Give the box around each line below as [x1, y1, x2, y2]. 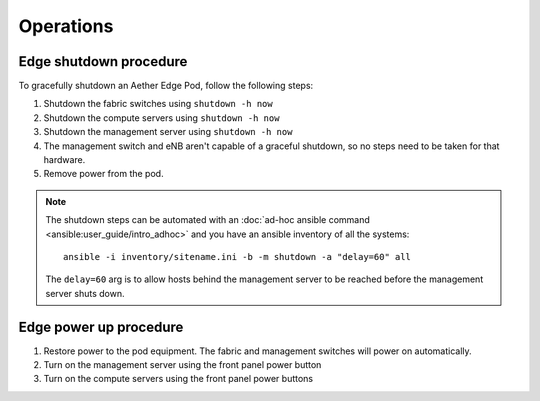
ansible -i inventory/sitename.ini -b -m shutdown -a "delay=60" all [63, 251, 412, 262]
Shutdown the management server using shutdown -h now [43, 126, 293, 138]
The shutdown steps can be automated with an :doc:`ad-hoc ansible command [45, 214, 370, 226]
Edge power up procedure [18, 318, 184, 335]
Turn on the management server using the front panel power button [43, 359, 322, 371]
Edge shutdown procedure [18, 53, 188, 70]
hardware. [43, 154, 86, 166]
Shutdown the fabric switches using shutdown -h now [43, 98, 274, 110]
